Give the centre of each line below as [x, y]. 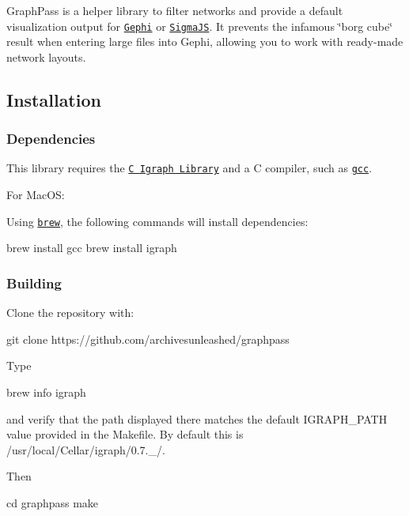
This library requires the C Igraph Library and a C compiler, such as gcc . [189, 168]
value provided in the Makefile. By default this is [125, 434]
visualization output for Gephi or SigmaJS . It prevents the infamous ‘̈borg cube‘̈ [200, 26]
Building [34, 282]
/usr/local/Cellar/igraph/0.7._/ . [86, 449]
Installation [54, 99]
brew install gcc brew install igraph [92, 248]
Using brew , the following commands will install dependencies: [157, 221]
